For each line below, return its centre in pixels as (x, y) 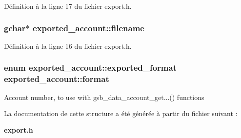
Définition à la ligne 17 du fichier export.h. (68, 6)
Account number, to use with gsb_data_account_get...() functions (104, 97)
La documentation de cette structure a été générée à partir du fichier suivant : (121, 113)
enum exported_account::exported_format (90, 68)
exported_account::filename (89, 28)
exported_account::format (57, 79)
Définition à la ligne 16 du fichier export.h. (68, 46)
